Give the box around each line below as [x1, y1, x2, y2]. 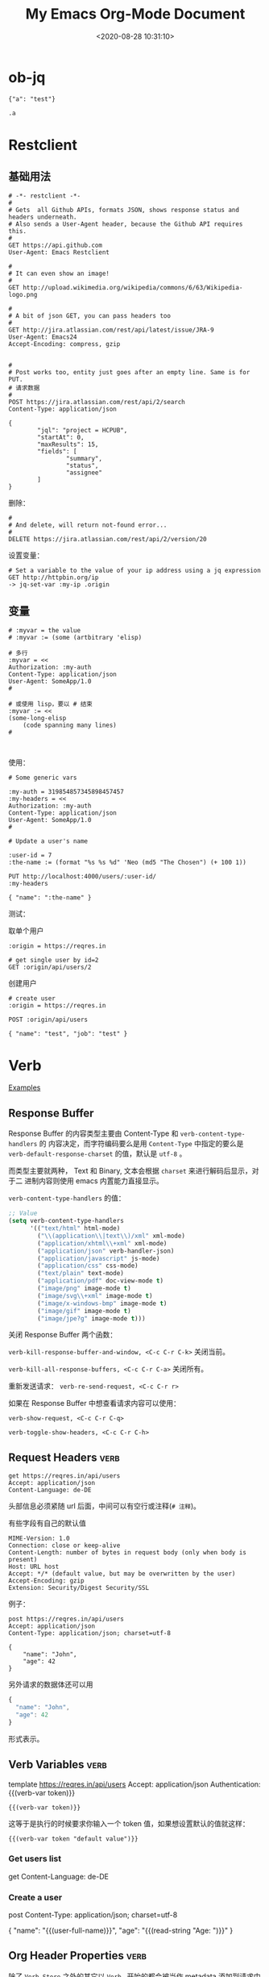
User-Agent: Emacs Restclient [8, 248, 110, 257]
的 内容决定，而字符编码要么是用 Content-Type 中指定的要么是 [39, 1139, 244, 1149]
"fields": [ [37, 447, 78, 456]
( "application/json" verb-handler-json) [37, 1247, 175, 1255]
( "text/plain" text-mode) [37, 1270, 125, 1278]
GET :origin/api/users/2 [8, 963, 92, 971]
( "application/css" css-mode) [37, 1262, 139, 1270]
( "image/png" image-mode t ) [37, 1284, 131, 1292]
